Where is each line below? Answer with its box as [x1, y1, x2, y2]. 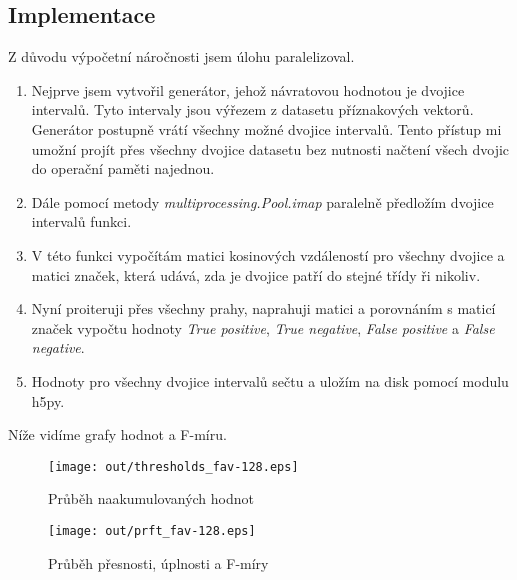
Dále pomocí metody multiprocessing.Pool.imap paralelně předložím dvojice [31, 191, 494, 212]
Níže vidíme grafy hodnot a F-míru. [8, 424, 227, 445]
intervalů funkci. [31, 211, 132, 232]
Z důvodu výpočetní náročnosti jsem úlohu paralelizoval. [8, 46, 355, 67]
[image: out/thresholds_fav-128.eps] [48, 459, 299, 474]
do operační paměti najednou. [31, 158, 215, 179]
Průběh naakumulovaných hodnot [48, 488, 255, 509]
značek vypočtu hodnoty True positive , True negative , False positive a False [31, 317, 495, 338]
